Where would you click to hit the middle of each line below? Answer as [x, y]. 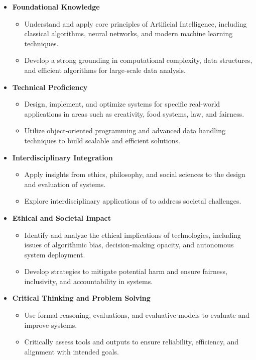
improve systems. [51, 325]
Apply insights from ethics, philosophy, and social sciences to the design [135, 174]
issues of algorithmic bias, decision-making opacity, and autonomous [129, 245]
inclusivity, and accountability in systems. [89, 281]
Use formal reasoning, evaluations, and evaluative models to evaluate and [137, 315]
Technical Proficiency [50, 87]
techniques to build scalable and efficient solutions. [102, 140]
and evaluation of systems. [65, 184]
